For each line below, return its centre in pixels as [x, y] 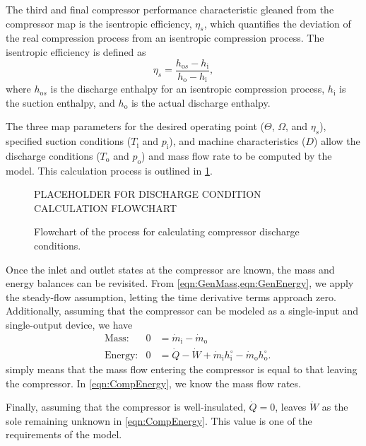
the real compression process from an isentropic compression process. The [165, 38]
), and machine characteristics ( [237, 141]
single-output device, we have [69, 325]
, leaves [291, 407]
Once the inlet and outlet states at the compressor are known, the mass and [170, 269]
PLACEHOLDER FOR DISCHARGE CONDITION [148, 194]
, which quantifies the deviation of [277, 23]
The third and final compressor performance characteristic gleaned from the [170, 9]
